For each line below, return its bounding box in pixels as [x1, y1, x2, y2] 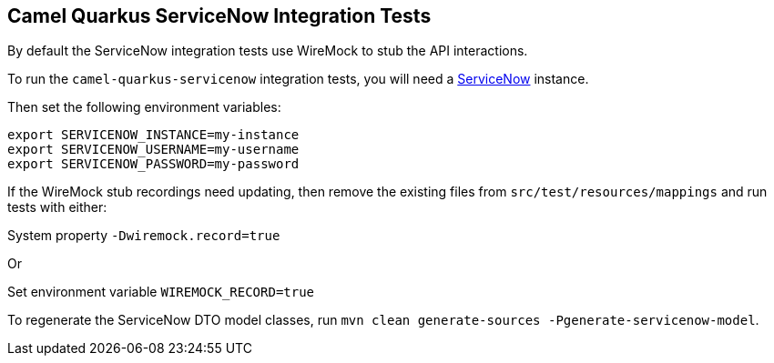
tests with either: [7, 199, 107, 216]
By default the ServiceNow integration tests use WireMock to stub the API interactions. [7, 43, 528, 59]
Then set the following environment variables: [7, 99, 281, 116]
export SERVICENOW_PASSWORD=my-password [7, 156, 300, 172]
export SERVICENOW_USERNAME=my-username [7, 142, 300, 157]
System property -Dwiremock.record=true [7, 227, 280, 244]
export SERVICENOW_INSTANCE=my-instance [7, 127, 300, 143]
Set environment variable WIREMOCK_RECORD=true [7, 284, 315, 300]
